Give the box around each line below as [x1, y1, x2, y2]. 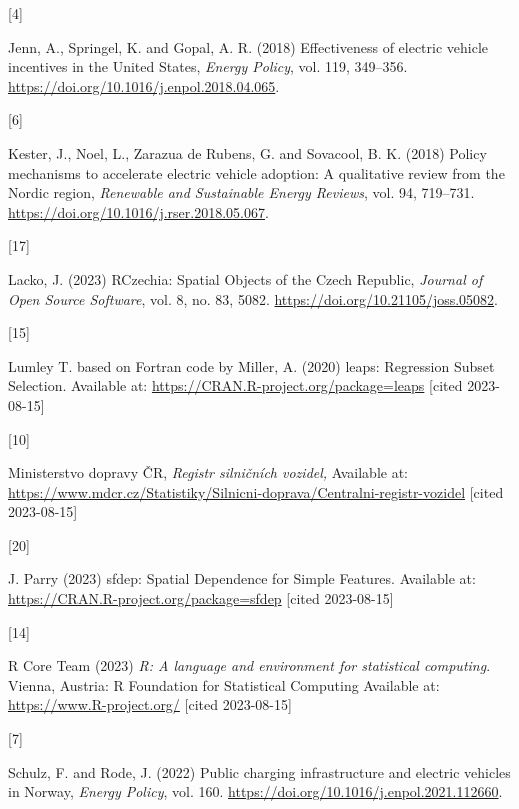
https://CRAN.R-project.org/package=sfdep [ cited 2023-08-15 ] [8, 588, 394, 609]
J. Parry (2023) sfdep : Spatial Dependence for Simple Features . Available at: [8, 568, 476, 589]
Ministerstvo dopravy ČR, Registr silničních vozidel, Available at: [8, 462, 409, 483]
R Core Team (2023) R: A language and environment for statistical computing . [8, 655, 491, 676]
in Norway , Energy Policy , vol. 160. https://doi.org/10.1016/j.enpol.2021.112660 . [8, 781, 503, 802]
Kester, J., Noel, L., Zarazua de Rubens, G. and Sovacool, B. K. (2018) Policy [8, 142, 487, 163]
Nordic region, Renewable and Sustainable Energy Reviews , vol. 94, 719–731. [8, 182, 475, 203]
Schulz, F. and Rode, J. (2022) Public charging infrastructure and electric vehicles [8, 761, 511, 782]
